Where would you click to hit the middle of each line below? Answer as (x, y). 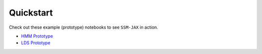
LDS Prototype (36, 43)
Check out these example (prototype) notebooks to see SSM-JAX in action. (84, 27)
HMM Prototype (37, 36)
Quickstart (31, 13)
